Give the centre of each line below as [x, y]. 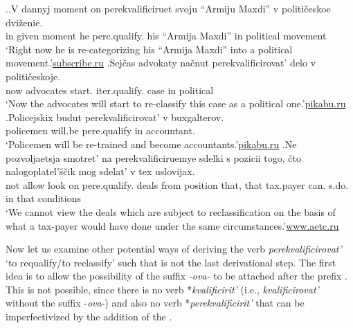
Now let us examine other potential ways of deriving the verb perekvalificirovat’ [174, 249]
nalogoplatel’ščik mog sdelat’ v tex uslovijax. [100, 171]
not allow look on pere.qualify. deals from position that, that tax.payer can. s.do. [177, 184]
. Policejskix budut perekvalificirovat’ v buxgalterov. [115, 117]
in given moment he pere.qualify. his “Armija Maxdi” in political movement [166, 36]
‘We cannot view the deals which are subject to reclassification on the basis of [171, 211]
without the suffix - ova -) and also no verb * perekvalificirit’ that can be [155, 303]
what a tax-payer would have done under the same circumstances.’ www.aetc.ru [172, 225]
